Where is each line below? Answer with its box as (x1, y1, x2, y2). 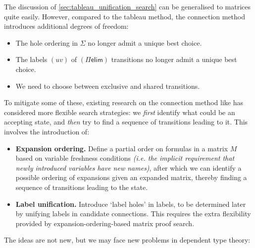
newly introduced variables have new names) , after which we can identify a (15, 162, 242, 173)
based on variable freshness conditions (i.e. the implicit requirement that (15, 153, 235, 163)
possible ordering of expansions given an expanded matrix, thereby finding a (15, 172, 247, 183)
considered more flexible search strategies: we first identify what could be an (4, 107, 235, 117)
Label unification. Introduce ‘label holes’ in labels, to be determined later (15, 198, 246, 209)
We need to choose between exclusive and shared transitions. (15, 80, 200, 91)
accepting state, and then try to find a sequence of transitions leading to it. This (4, 117, 248, 127)
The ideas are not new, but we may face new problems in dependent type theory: (4, 235, 251, 245)
